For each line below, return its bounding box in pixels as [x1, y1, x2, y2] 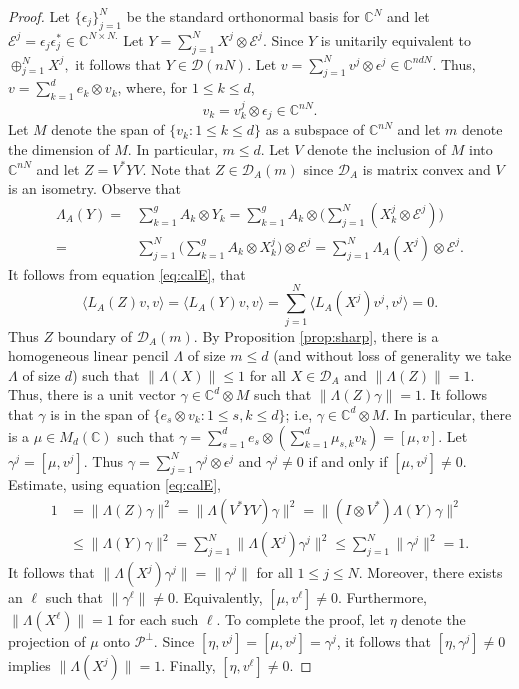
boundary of [57, 325, 133, 346]
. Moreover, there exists [358, 562, 503, 583]
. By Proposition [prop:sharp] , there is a [193, 325, 439, 346]
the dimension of [8, 139, 110, 160]
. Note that [142, 158, 211, 179]
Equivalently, [183, 587, 263, 608]
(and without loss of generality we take [273, 345, 512, 366]
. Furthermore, [338, 587, 427, 608]
